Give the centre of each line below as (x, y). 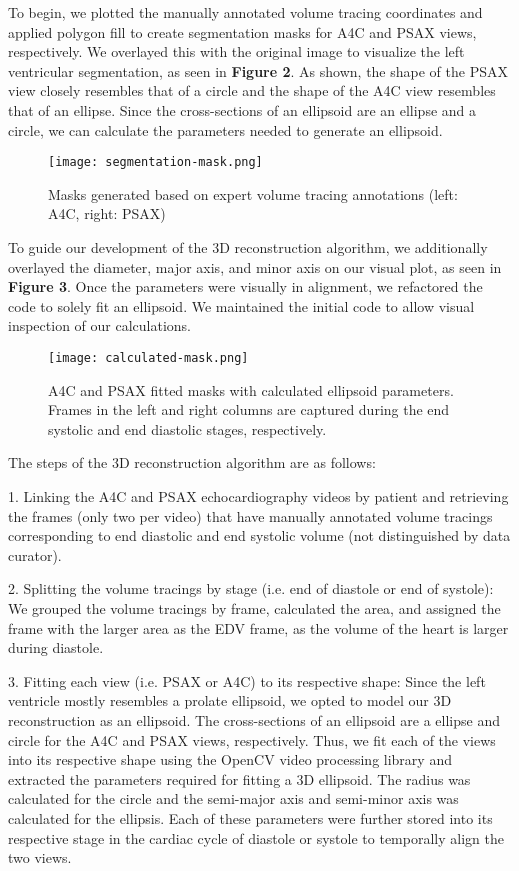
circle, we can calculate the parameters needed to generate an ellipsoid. (225, 129)
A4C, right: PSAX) (107, 213)
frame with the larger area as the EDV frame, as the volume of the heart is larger (258, 627)
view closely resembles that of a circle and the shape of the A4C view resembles (252, 90)
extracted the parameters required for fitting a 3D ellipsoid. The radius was (239, 778)
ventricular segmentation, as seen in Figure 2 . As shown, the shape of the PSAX (258, 70)
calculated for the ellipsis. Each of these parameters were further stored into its (250, 817)
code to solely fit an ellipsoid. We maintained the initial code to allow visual (241, 305)
